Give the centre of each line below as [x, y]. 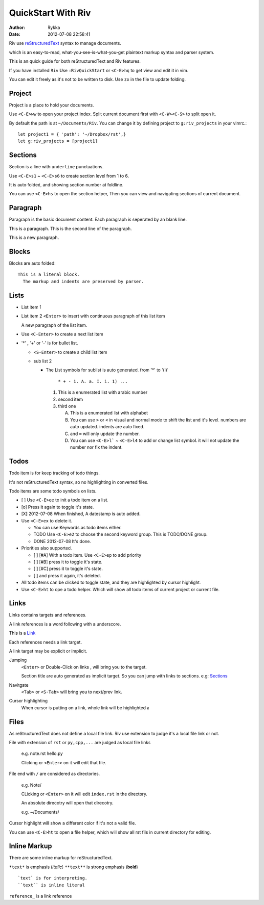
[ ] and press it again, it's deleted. [67, 575]
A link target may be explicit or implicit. [48, 651]
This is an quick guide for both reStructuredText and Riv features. [75, 61]
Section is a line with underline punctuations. [56, 167]
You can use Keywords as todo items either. [77, 528]
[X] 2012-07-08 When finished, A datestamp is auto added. [81, 514]
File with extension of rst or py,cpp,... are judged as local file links [80, 743]
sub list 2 [43, 361]
